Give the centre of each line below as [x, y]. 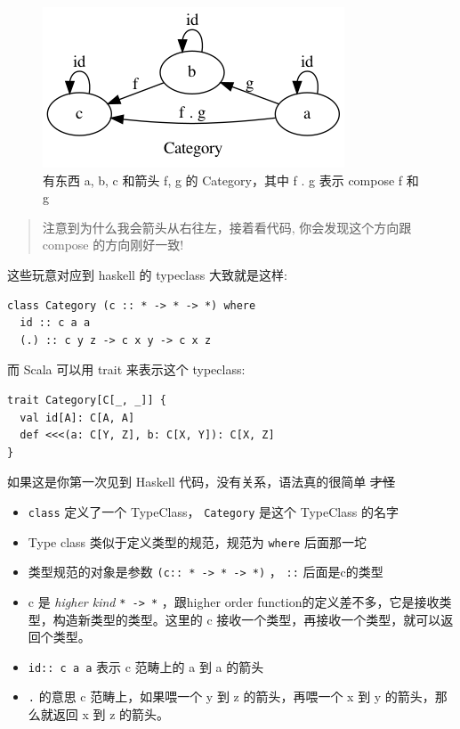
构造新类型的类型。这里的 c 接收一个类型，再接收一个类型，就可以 [247, 619]
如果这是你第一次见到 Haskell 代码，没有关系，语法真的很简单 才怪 [202, 482]
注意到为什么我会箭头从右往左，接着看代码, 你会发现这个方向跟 [227, 227]
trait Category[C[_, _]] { [87, 400]
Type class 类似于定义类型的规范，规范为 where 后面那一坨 [197, 541]
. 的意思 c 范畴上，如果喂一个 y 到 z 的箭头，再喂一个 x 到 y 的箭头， [231, 696]
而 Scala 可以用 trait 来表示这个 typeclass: [126, 369]
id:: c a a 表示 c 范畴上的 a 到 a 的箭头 [146, 666]
